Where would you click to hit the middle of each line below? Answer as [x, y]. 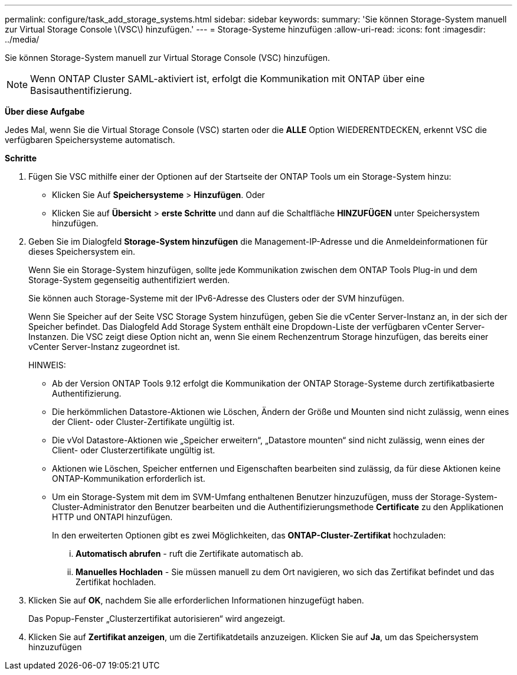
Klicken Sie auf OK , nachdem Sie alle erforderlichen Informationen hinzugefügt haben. [196, 600]
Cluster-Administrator [94, 507]
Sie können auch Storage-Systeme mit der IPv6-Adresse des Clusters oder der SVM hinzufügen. [217, 298]
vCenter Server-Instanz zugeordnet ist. [104, 347]
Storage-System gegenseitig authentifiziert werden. [129, 280]
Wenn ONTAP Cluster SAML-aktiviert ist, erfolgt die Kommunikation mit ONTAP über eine [228, 79]
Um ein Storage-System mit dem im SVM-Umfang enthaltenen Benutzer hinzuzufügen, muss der [240, 497]
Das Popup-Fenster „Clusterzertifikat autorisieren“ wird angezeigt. [157, 619]
